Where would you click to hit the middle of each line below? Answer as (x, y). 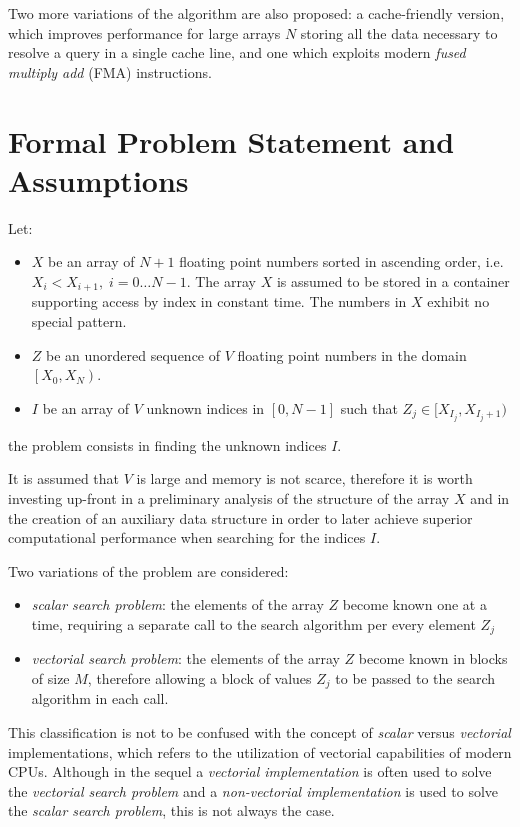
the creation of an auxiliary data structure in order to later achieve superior (240, 517)
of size (50, 678)
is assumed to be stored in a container (393, 280)
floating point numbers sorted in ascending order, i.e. (341, 261)
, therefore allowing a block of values (199, 678)
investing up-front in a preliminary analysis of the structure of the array (229, 497)
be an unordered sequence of (133, 354)
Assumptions (98, 179)
